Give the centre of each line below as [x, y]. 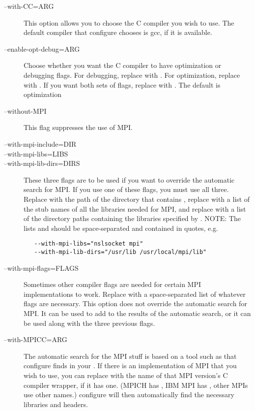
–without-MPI [25, 111]
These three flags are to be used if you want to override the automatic [129, 179]
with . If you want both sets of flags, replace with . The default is [122, 84]
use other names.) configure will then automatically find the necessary [129, 395]
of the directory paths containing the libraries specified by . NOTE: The [132, 218]
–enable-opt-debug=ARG [42, 48]
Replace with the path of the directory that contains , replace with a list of [137, 199]
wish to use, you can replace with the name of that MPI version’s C [126, 375]
